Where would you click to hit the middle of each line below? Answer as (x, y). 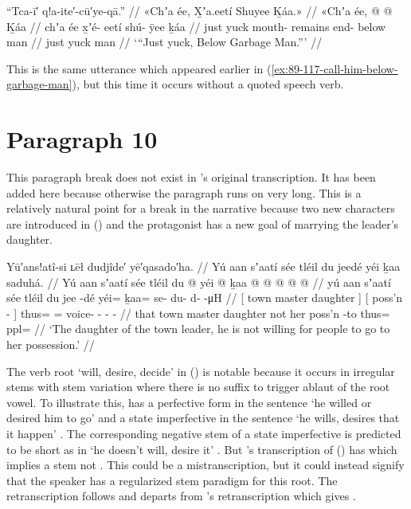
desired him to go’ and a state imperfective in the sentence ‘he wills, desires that (203, 418)
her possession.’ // (51, 345)
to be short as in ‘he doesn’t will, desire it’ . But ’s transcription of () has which (202, 449)
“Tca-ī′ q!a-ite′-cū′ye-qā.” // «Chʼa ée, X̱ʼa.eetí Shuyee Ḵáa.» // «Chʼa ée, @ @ (200, 10)
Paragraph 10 (82, 139)
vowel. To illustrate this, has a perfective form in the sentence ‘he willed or (189, 402)
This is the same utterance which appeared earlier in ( (139, 68)
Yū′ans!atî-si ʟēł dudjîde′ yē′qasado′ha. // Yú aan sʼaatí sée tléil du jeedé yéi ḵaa (204, 266)
